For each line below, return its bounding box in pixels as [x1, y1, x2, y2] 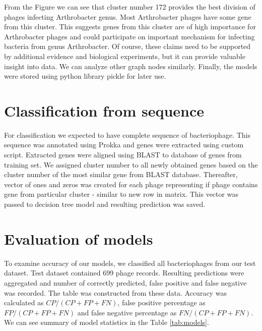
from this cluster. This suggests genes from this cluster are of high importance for [4, 21, 256, 32]
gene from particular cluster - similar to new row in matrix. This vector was [4, 189, 238, 199]
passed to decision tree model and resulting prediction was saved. [4, 199, 206, 209]
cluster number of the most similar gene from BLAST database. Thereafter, [4, 169, 238, 180]
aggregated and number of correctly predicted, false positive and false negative [4, 277, 247, 288]
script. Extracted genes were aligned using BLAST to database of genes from [4, 149, 242, 160]
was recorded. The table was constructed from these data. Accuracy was [4, 287, 227, 298]
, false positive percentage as [117, 297, 206, 308]
